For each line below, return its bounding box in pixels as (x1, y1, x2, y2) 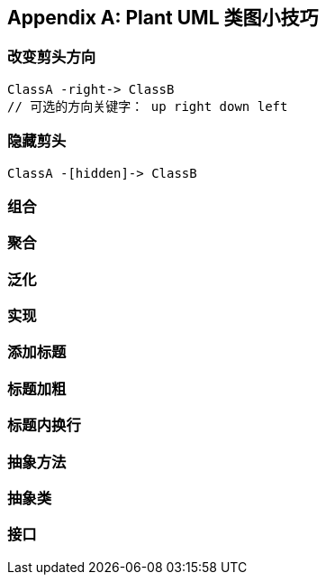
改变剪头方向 (7, 48, 96, 67)
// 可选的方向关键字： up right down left (7, 98, 288, 114)
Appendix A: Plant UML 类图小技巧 (7, 6, 319, 29)
